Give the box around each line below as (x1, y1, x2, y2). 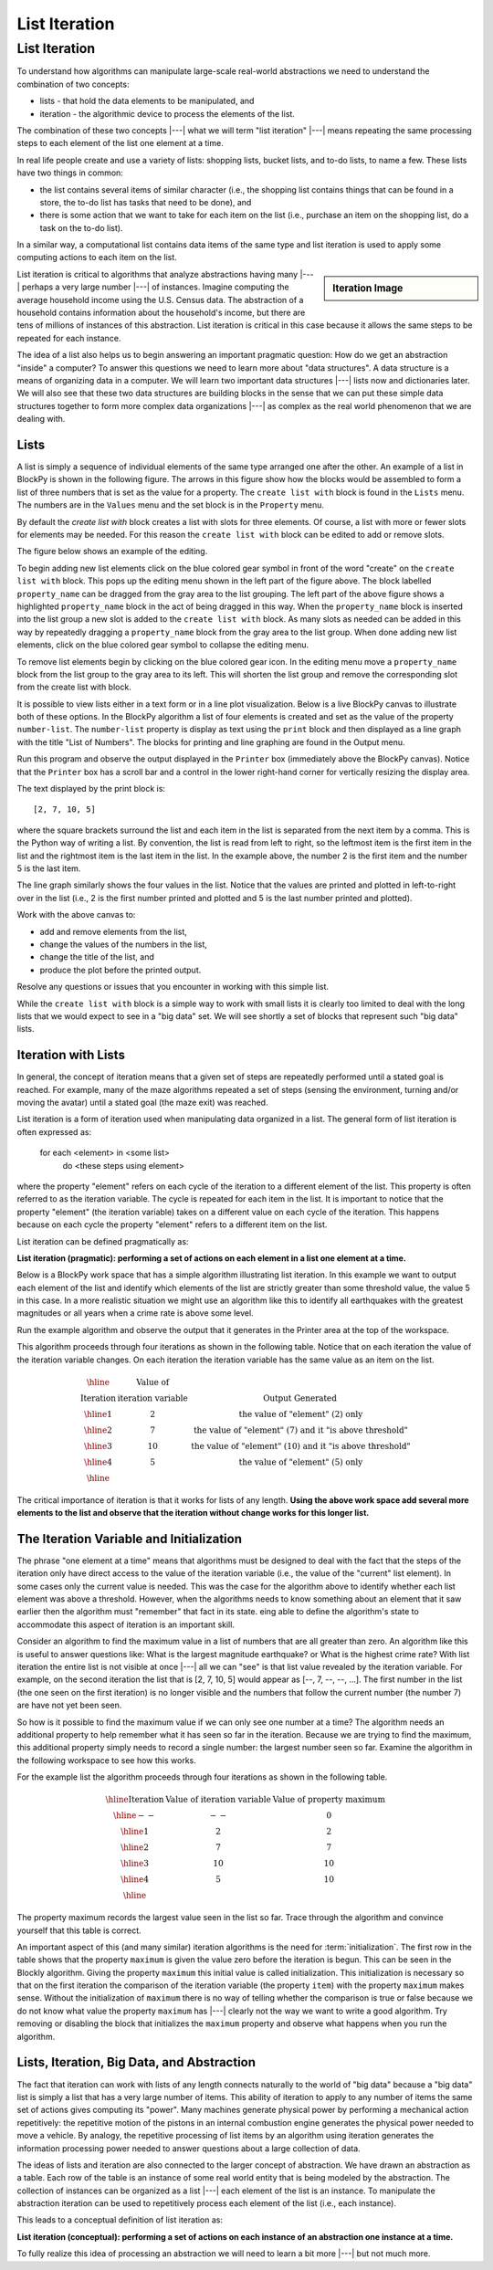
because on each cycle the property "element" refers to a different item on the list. (16, 1219, 328, 1230)
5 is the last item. (16, 863, 81, 874)
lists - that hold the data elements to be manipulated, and (39, 96, 255, 107)
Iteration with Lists (16, 1047, 125, 1063)
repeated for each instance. (16, 332, 121, 343)
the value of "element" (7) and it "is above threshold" (193, 1424, 408, 1435)
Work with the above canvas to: (16, 909, 136, 920)
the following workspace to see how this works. (16, 1754, 196, 1766)
